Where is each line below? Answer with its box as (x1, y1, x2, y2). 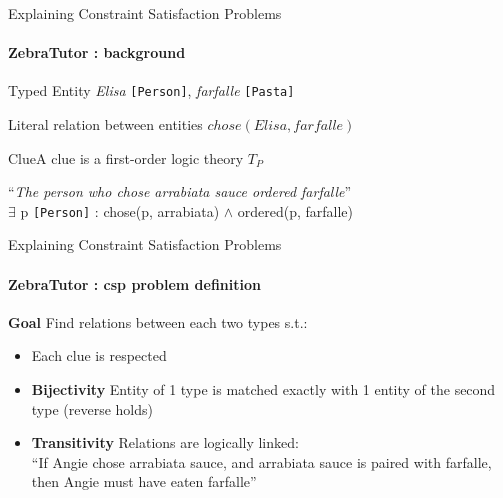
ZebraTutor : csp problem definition (8, 273, 261, 294)
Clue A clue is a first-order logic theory (8, 147, 244, 168)
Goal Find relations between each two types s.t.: (8, 311, 308, 332)
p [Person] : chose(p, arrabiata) (20, 200, 220, 221)
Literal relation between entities (8, 114, 203, 135)
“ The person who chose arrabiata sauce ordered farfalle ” (8, 181, 352, 202)
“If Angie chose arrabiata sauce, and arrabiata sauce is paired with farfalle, (31, 451, 492, 472)
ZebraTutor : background (8, 42, 186, 63)
